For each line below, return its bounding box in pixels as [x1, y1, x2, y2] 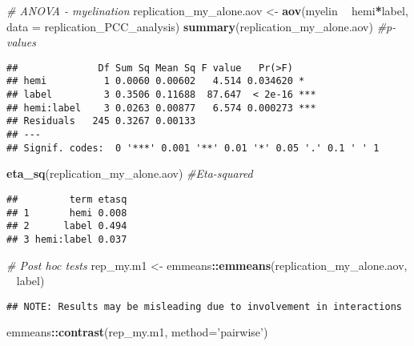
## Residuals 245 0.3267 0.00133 [6, 115, 196, 127]
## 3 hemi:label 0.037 [6, 233, 127, 245]
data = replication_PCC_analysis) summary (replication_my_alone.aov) [6, 18, 373, 34]
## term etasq [6, 193, 127, 205]
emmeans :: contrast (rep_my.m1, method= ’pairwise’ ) [6, 324, 268, 340]
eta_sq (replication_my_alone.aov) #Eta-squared [6, 165, 253, 182]
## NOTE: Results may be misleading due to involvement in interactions [6, 300, 402, 312]
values [6, 34, 36, 50]
